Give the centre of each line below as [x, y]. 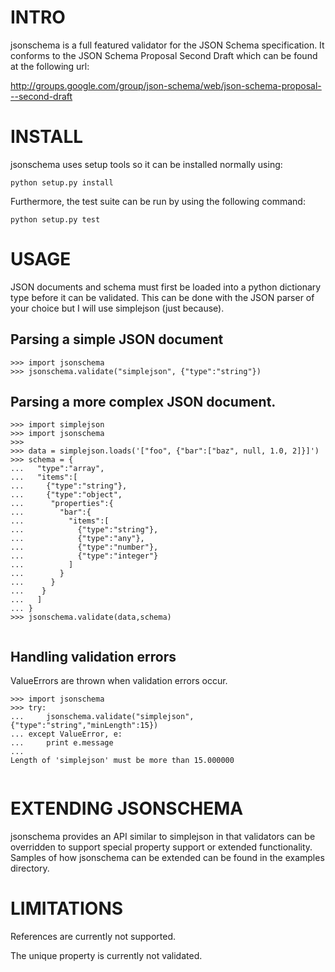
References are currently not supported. [93, 937]
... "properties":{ [62, 504]
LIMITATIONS [67, 908]
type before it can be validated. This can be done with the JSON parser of [162, 297]
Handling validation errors [93, 656]
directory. [30, 868]
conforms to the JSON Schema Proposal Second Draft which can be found [164, 55]
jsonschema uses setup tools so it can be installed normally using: [146, 164]
